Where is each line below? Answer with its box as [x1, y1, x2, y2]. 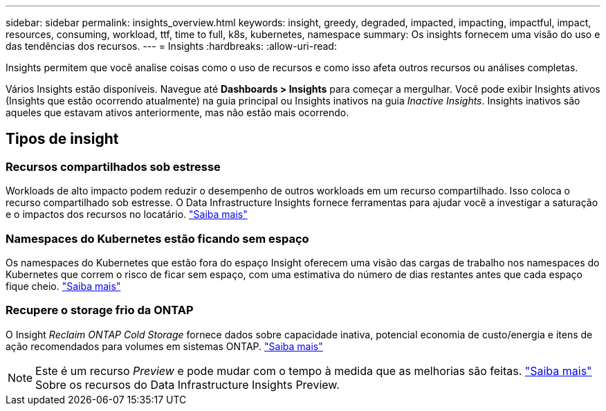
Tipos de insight [6, 130, 119, 148]
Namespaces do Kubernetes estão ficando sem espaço [6, 231, 309, 246]
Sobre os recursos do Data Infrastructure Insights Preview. [35, 377, 340, 392]
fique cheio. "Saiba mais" [6, 280, 121, 292]
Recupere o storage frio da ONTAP [6, 303, 194, 318]
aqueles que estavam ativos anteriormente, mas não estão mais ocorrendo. [6, 107, 349, 118]
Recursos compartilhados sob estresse [6, 159, 221, 174]
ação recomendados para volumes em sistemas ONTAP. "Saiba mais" [6, 340, 323, 352]
